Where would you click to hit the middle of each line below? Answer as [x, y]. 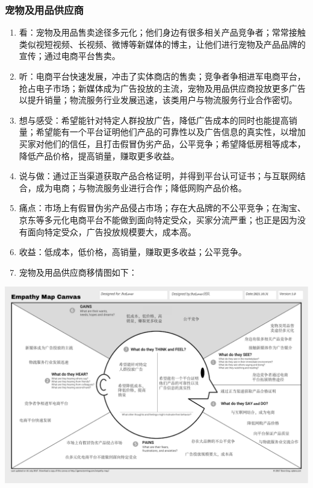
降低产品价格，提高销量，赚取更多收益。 [99, 155]
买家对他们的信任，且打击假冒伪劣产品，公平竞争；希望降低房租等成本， [162, 143]
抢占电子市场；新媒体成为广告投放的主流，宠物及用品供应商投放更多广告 [162, 88]
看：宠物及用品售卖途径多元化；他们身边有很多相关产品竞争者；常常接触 [162, 32]
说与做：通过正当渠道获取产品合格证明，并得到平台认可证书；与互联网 [158, 176]
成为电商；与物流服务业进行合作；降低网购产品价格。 [141, 187]
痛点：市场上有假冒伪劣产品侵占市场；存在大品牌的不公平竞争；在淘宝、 [162, 208]
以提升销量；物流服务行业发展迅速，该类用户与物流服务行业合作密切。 [158, 100]
